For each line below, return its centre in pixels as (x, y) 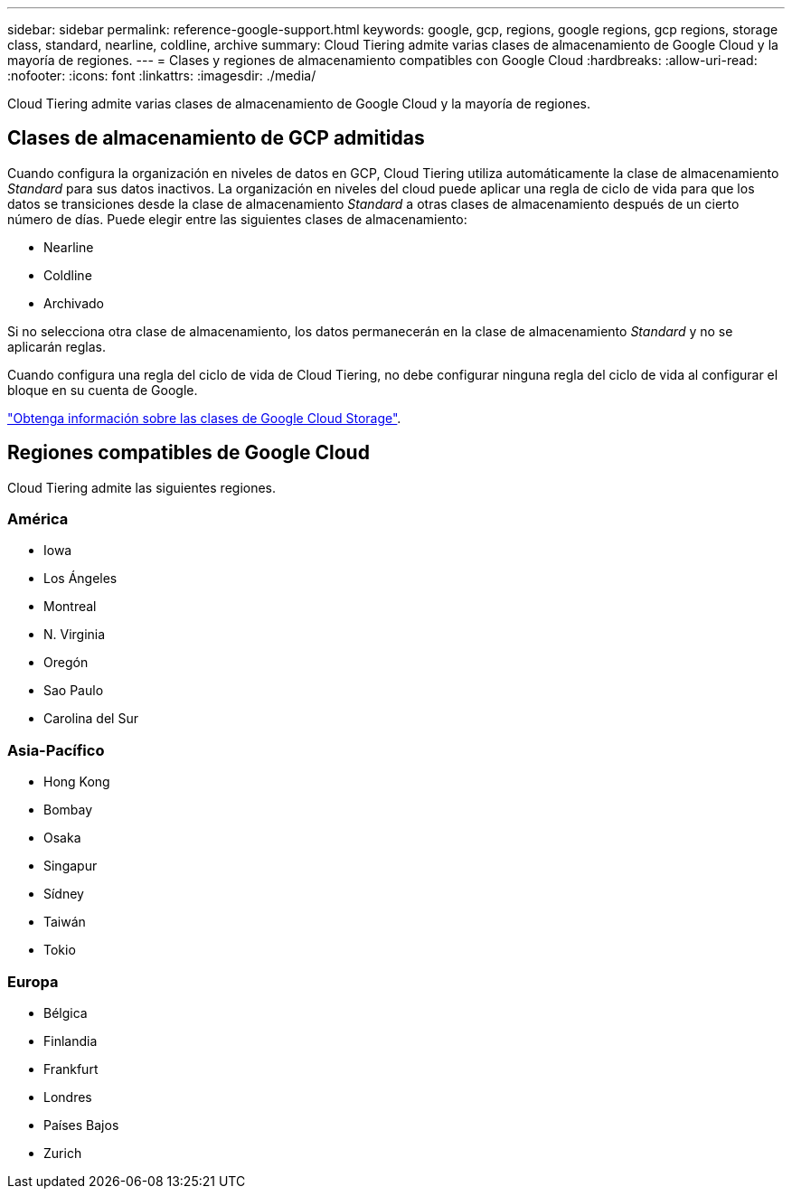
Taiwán (65, 922)
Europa (33, 981)
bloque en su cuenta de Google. (103, 390)
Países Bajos (81, 1125)
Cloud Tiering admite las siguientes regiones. (142, 487)
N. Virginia (75, 635)
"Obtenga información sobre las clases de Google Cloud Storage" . (204, 418)
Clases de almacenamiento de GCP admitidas (216, 138)
